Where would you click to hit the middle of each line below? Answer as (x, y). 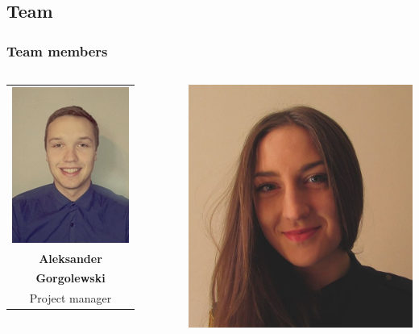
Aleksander (71, 258)
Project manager (71, 298)
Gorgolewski (71, 278)
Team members (57, 50)
